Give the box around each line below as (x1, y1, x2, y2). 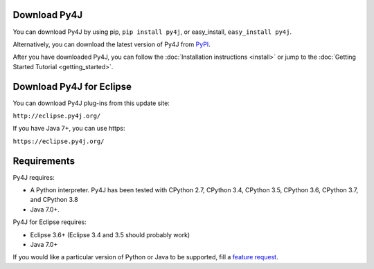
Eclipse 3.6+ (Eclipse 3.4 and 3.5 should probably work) (30, 230, 190, 239)
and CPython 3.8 (30, 196, 79, 204)
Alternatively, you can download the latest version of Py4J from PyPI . (12, 40, 211, 48)
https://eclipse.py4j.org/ (12, 137, 105, 145)
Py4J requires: (12, 173, 55, 181)
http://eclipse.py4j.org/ (12, 111, 101, 120)
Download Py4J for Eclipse (12, 80, 132, 93)
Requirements (12, 155, 75, 167)
